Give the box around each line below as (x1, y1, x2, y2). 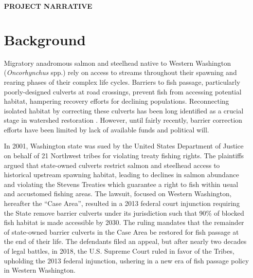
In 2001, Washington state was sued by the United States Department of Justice (4, 141, 244, 151)
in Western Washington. (4, 265, 76, 275)
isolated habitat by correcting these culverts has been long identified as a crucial (4, 105, 244, 115)
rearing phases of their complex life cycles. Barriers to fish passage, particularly (4, 76, 240, 87)
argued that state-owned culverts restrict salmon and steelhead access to (4, 160, 220, 170)
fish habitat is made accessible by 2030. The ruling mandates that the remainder (4, 217, 244, 227)
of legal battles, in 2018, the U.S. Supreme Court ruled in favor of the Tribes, (4, 246, 235, 256)
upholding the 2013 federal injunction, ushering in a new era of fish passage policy (4, 255, 249, 265)
